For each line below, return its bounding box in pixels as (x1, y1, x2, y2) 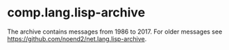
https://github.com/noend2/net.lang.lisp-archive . (7, 34, 147, 42)
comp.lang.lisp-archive (7, 5, 146, 21)
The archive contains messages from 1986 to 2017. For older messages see (7, 27, 223, 36)
